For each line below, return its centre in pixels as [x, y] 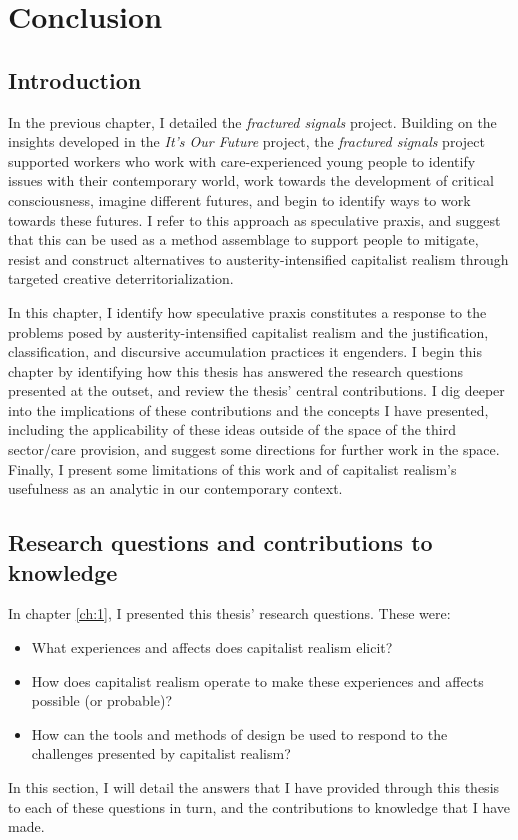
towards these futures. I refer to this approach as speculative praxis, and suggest [254, 219]
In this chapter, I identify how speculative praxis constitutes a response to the [247, 311]
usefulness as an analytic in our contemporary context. [175, 488]
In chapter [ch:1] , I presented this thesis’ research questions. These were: [229, 613]
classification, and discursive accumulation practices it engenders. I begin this [245, 351]
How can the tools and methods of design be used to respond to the [239, 733]
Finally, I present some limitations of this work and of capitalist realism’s [232, 468]
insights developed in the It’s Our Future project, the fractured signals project [246, 141]
